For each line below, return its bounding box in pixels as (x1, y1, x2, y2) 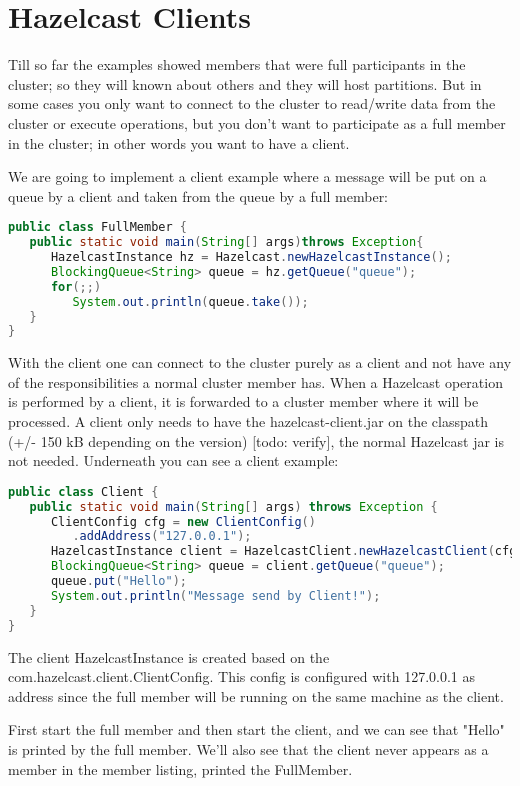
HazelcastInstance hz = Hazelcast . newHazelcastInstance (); (50, 250, 452, 265)
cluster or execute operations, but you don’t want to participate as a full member (8, 112, 506, 133)
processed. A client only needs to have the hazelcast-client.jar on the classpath (8, 411, 488, 432)
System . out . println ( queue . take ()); (72, 294, 309, 309)
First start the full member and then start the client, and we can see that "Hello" (8, 719, 505, 740)
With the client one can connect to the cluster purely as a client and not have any (8, 352, 512, 373)
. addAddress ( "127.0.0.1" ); (72, 529, 252, 544)
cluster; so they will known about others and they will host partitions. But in (8, 73, 482, 94)
